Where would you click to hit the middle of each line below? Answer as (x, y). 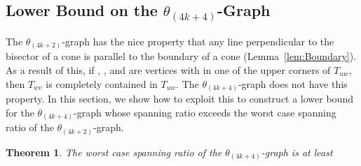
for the (20, 112)
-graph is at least (297, 152)
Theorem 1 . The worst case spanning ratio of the (114, 152)
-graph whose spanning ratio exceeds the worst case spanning (205, 112)
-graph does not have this (293, 83)
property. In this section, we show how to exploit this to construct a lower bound (179, 99)
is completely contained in (102, 83)
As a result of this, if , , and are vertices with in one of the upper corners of (168, 69)
